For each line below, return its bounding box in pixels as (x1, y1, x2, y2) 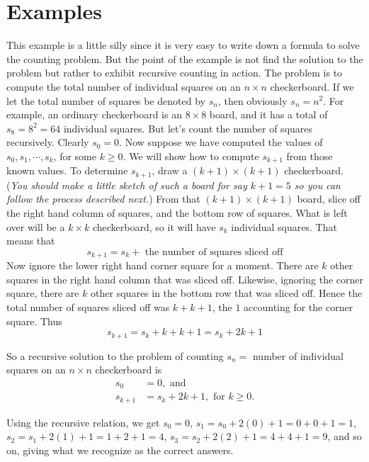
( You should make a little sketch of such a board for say (6, 177, 247, 192)
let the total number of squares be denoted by (6, 93, 206, 108)
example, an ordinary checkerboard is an (6, 107, 182, 122)
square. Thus (6, 313, 62, 328)
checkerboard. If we (270, 79, 354, 94)
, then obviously (217, 93, 288, 108)
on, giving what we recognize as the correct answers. (6, 442, 234, 457)
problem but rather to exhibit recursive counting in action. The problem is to (6, 65, 343, 80)
